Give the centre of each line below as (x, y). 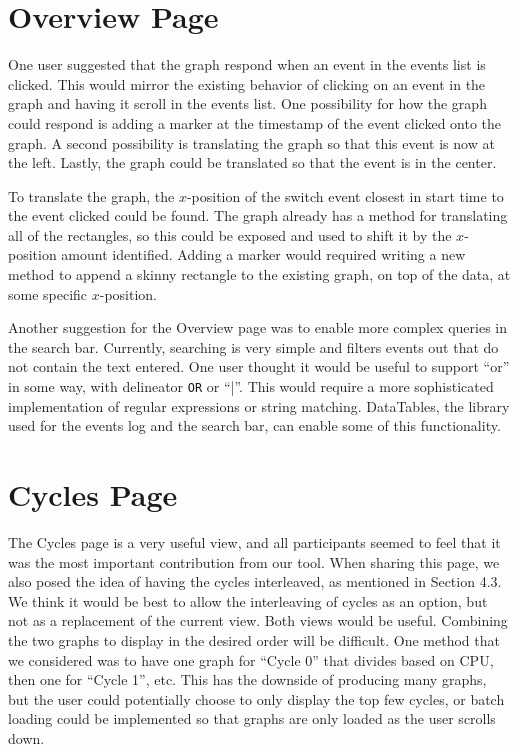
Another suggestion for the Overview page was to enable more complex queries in (258, 327)
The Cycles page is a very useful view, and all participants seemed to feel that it (254, 542)
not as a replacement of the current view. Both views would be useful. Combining (258, 620)
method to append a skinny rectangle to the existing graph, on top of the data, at (259, 274)
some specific (48, 293)
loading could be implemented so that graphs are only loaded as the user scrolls (252, 718)
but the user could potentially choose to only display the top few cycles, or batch (256, 698)
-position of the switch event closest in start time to (345, 195)
